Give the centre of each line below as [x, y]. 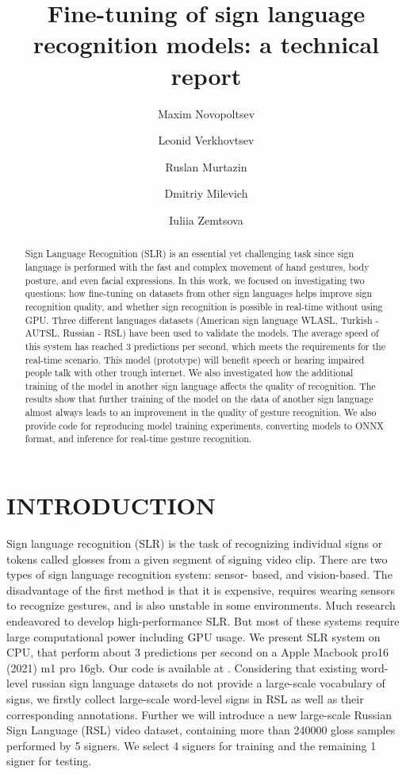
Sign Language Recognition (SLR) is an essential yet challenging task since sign [190, 254]
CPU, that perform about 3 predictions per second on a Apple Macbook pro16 [198, 652]
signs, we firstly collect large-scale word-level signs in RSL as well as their [185, 698]
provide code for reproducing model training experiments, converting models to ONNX [205, 425]
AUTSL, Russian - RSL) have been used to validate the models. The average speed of [202, 333]
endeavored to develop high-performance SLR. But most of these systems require [203, 621]
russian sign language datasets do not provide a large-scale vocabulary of [208, 683]
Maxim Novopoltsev [206, 113]
